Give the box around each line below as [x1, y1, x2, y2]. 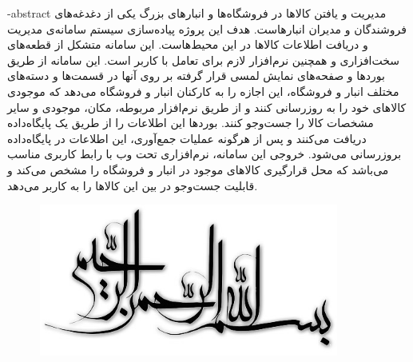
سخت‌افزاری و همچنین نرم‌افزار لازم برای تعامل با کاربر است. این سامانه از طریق [7, 51, 399, 68]
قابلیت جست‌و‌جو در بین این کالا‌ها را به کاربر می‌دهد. [7, 177, 258, 193]
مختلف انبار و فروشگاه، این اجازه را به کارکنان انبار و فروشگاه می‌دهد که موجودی [7, 82, 399, 99]
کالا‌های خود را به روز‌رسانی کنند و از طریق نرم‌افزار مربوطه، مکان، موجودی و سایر [7, 98, 407, 115]
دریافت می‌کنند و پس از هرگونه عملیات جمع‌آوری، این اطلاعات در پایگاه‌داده [7, 129, 367, 146]
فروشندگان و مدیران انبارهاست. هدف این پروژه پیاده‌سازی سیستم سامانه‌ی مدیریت [7, 20, 407, 37]
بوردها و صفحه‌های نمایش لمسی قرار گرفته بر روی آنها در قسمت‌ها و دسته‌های [7, 67, 385, 84]
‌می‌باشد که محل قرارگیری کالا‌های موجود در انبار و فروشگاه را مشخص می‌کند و [7, 161, 389, 177]
